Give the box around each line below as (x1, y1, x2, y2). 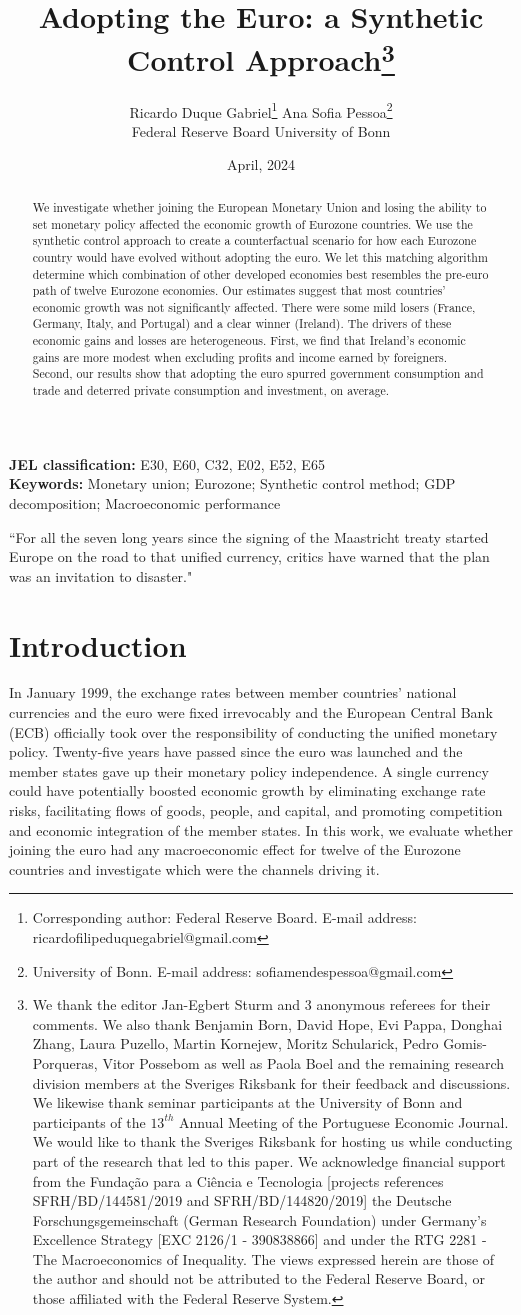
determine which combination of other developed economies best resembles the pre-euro (32, 265, 489, 282)
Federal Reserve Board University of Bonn (131, 120, 391, 141)
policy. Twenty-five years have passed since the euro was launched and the (9, 741, 463, 762)
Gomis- (443, 1033, 487, 1054)
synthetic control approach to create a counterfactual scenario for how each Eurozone (32, 232, 477, 249)
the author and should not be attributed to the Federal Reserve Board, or (32, 1268, 485, 1289)
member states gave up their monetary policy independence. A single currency (9, 760, 489, 781)
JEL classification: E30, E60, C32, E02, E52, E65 (9, 453, 325, 474)
